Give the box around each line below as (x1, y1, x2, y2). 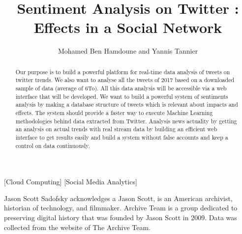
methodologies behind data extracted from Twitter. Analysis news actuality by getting (15, 117, 237, 125)
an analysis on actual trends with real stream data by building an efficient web (15, 125, 217, 133)
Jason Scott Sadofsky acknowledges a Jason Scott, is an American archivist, (4, 193, 233, 203)
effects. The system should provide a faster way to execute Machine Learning (15, 108, 213, 117)
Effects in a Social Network (33, 17, 222, 37)
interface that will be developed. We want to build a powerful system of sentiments (15, 92, 228, 100)
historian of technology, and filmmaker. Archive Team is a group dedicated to (4, 203, 238, 213)
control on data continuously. (15, 141, 90, 149)
